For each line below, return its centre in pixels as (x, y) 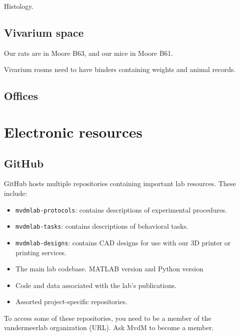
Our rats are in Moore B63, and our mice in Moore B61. (89, 53)
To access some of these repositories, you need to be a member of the (108, 318)
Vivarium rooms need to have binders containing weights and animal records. (120, 69)
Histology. (19, 6)
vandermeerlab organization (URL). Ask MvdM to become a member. (109, 327)
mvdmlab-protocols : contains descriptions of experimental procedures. (121, 209)
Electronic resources (73, 132)
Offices (21, 96)
